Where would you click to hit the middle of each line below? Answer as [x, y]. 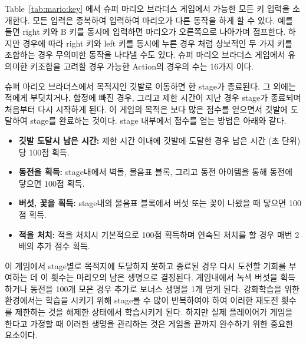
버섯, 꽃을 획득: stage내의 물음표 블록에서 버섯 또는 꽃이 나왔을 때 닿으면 [152, 203]
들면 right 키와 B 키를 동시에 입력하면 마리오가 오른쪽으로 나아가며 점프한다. [145, 32]
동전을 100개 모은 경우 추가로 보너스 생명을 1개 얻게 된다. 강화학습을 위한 [165, 288]
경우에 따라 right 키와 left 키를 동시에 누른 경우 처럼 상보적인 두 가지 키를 [157, 43]
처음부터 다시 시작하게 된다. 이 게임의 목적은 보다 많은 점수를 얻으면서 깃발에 [147, 109]
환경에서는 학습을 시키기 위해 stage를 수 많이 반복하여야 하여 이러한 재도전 [142, 300]
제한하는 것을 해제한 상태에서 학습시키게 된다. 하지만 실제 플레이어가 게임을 [154, 312]
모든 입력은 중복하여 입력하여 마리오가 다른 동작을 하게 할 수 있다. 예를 [163, 20]
